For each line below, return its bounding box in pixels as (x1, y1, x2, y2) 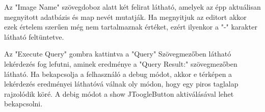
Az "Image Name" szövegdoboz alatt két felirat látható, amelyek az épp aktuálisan (4, 2, 261, 12)
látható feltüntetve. (4, 31, 64, 42)
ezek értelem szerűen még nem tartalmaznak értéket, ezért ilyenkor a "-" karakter (4, 21, 257, 32)
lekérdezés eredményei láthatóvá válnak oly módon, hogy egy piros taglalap (4, 78, 238, 89)
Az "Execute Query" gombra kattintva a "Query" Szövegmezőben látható (4, 48, 231, 59)
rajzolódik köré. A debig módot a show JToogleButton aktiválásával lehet (4, 88, 234, 99)
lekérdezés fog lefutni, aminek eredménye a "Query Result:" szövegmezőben (4, 58, 237, 69)
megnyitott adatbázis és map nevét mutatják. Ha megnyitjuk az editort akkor (4, 11, 247, 22)
